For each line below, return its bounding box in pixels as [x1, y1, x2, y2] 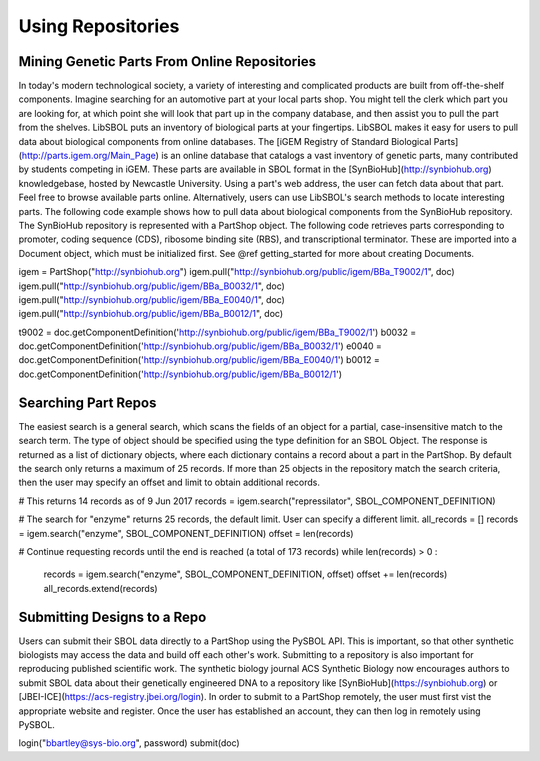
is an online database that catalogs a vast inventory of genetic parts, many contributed [161, 150, 519, 162]
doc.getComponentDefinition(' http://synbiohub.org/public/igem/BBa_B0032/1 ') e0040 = [18, 340, 382, 352]
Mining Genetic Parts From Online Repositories [18, 53, 317, 70]
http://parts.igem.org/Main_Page [21, 150, 157, 162]
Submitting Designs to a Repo [18, 608, 207, 625]
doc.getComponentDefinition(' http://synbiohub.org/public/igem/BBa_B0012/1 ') [18, 368, 342, 380]
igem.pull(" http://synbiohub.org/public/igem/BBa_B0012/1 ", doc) [18, 308, 284, 320]
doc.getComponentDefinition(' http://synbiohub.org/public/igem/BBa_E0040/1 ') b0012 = [18, 354, 380, 366]
